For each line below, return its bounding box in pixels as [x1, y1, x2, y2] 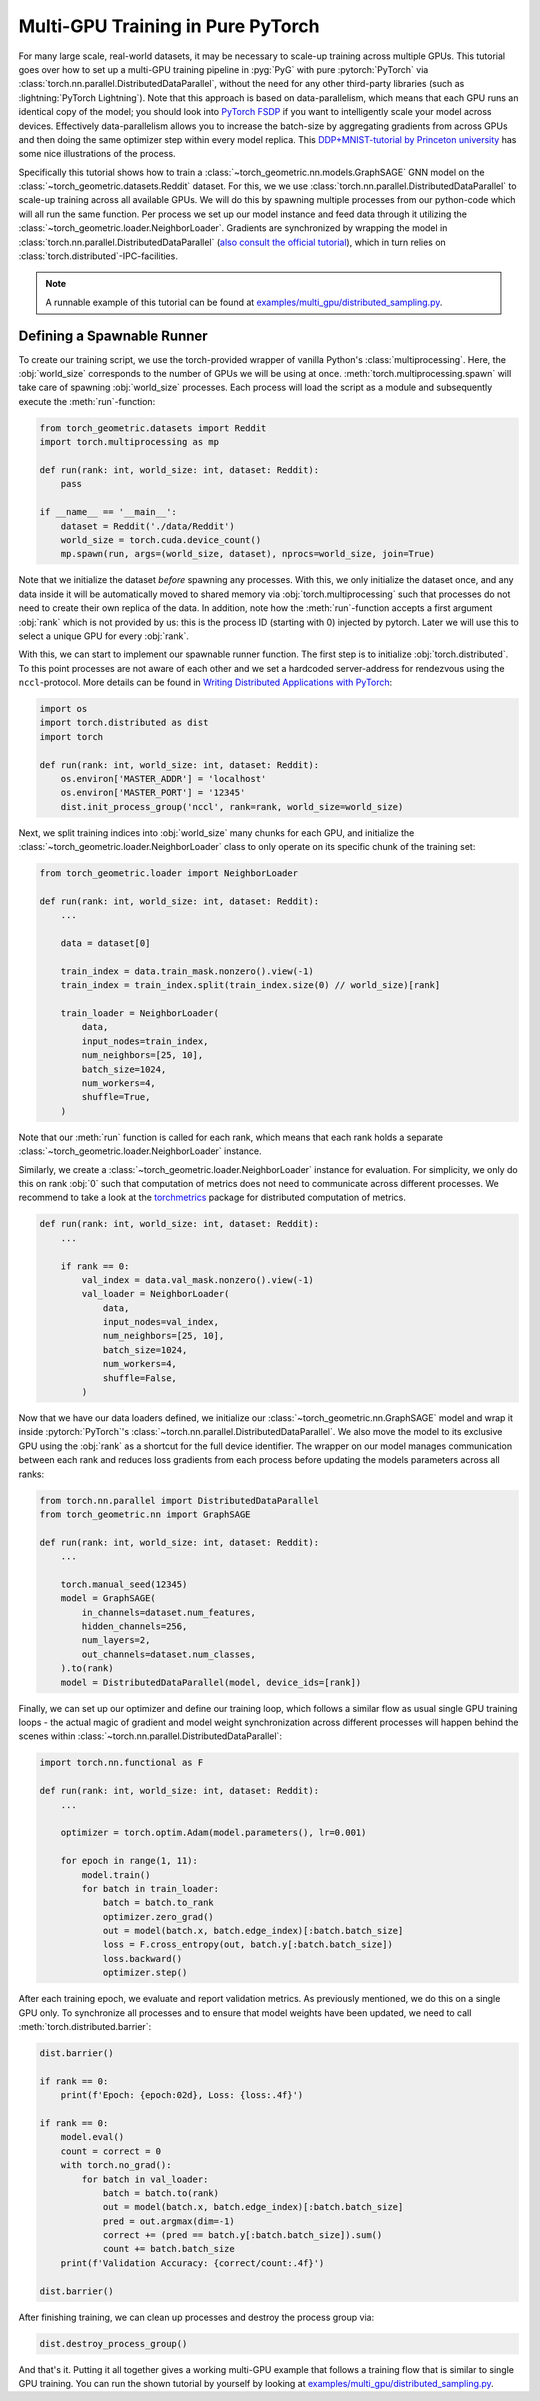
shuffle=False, [102, 1372, 177, 1384]
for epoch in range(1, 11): [60, 1855, 199, 1867]
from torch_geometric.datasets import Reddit [39, 422, 267, 434]
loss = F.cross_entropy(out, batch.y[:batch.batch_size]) [102, 1939, 394, 1950]
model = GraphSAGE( [60, 1593, 157, 1604]
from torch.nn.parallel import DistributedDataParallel [39, 1495, 320, 1506]
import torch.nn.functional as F [39, 1757, 204, 1769]
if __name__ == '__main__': [39, 506, 177, 518]
